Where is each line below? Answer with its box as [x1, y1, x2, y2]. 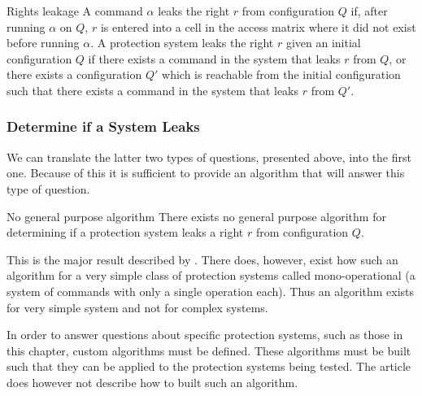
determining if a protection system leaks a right [7, 224, 244, 241]
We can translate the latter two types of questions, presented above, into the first [7, 148, 411, 165]
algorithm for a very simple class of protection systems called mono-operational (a [7, 267, 415, 284]
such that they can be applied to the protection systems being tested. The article [7, 358, 411, 375]
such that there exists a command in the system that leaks [7, 81, 299, 98]
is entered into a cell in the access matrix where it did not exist [100, 18, 416, 35]
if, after [350, 2, 388, 19]
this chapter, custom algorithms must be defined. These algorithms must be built [7, 342, 411, 359]
